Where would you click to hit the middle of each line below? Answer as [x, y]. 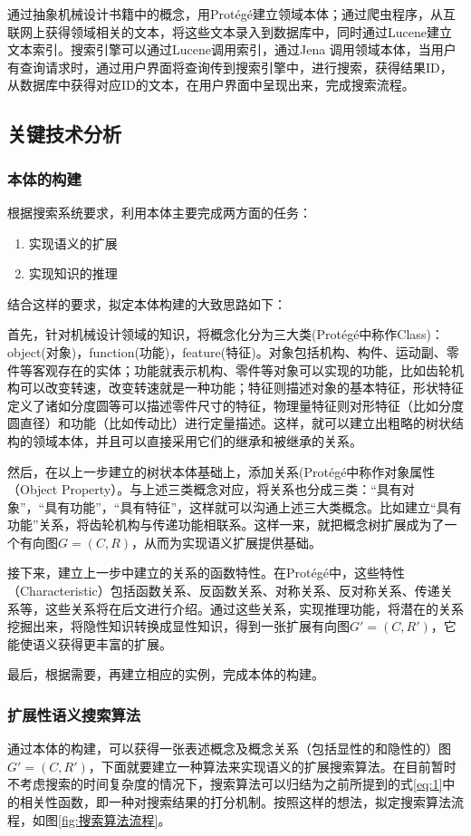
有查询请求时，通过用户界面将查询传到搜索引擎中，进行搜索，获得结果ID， [230, 67]
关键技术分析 [64, 134]
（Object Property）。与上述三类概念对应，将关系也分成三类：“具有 [205, 489]
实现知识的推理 [73, 273]
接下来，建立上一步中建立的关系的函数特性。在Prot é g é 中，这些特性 [206, 573]
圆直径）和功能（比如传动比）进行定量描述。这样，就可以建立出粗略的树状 [229, 423]
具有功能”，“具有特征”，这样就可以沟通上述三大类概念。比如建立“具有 [253, 506]
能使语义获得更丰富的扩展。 [90, 643]
